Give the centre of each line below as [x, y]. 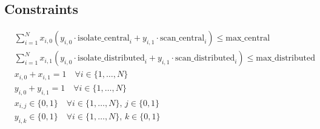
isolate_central [104, 38]
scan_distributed [205, 58]
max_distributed [285, 58]
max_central [248, 38]
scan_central [182, 38]
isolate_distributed [111, 58]
